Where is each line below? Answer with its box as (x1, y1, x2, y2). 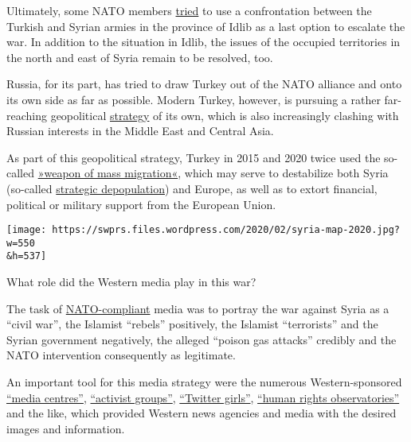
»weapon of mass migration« (37, 165, 178, 181)
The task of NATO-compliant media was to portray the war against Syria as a (6, 300, 389, 316)
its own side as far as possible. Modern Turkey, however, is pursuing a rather (6, 91, 381, 107)
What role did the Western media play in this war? (6, 273, 256, 290)
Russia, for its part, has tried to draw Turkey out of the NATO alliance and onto (6, 76, 402, 92)
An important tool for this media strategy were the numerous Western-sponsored (6, 374, 402, 390)
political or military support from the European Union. (6, 196, 276, 212)
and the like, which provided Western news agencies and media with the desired (6, 405, 397, 421)
